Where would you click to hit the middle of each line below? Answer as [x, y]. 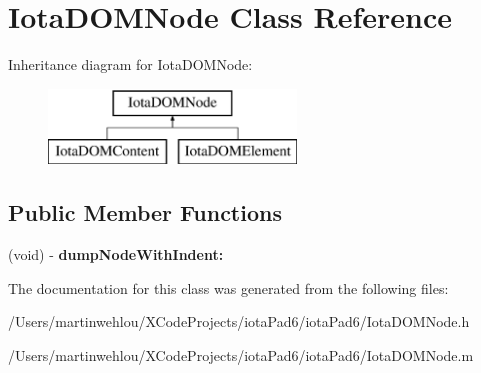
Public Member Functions [145, 212]
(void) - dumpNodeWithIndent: [116, 254]
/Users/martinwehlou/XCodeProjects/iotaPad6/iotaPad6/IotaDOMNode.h [239, 321]
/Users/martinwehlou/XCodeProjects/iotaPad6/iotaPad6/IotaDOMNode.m [241, 354]
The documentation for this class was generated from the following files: [228, 287]
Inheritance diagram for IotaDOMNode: [130, 64]
